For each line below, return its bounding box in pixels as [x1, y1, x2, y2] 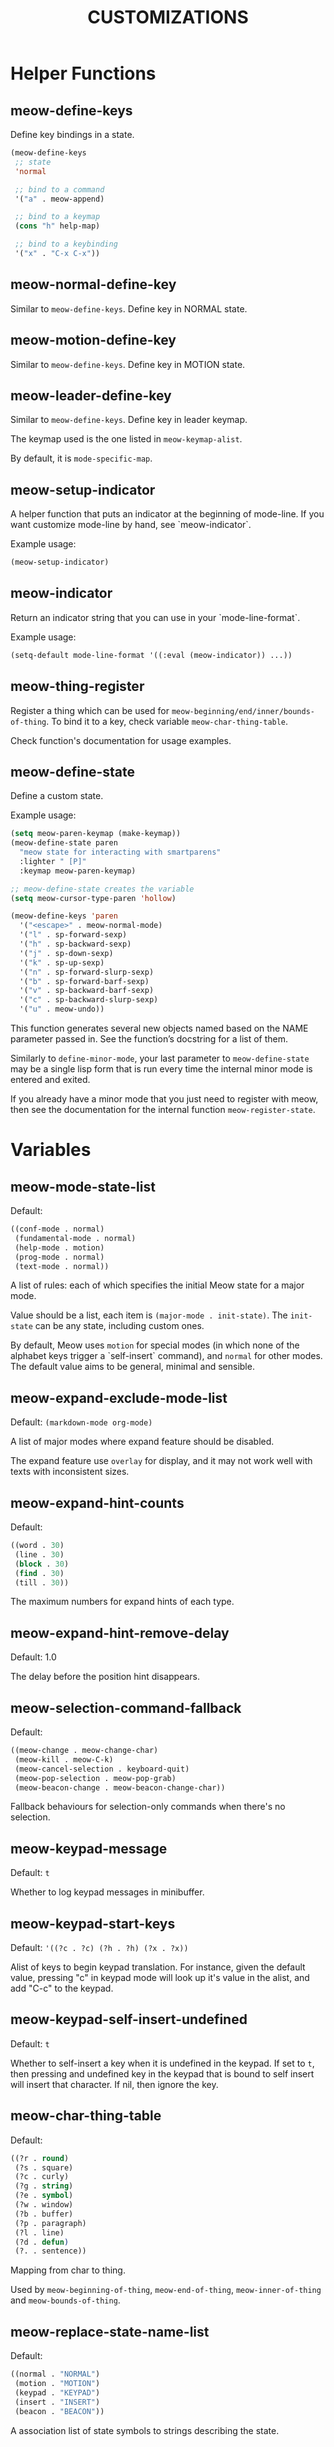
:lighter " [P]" [19, 856, 87, 866]
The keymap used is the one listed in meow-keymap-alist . [10, 433, 243, 445]
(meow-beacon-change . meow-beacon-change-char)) [14, 1782, 226, 1793]
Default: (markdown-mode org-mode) [10, 1416, 153, 1428]
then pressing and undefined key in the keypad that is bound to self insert [10, 2067, 315, 2080]
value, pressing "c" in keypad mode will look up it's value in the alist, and [10, 1972, 310, 1984]
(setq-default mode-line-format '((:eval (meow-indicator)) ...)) [10, 650, 293, 660]
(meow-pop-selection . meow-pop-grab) [14, 1773, 177, 1783]
